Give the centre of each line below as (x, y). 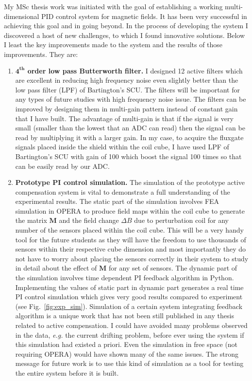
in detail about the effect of (56, 268)
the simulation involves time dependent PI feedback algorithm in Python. (125, 278)
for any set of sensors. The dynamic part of (173, 268)
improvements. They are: (41, 54)
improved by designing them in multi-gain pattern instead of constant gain (126, 108)
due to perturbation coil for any (181, 220)
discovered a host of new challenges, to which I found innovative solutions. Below (125, 35)
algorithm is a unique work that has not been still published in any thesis (125, 316)
